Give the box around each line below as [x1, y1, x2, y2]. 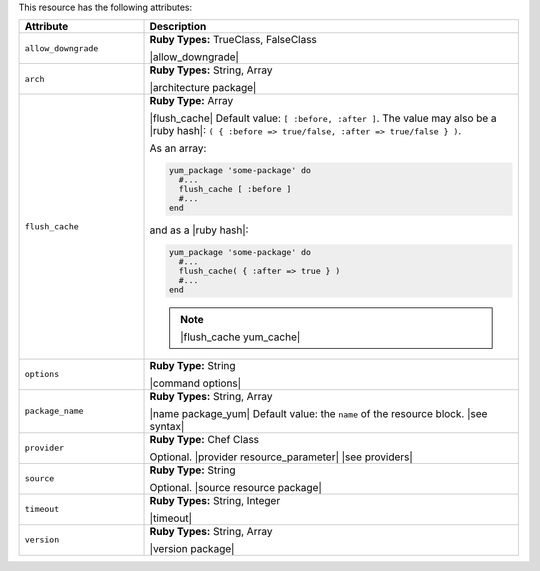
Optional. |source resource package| [149, 480, 322, 494]
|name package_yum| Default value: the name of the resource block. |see [149, 406, 488, 420]
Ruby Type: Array [149, 94, 234, 108]
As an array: [149, 141, 207, 155]
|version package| [149, 541, 235, 555]
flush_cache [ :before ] [178, 184, 292, 195]
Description [149, 20, 207, 34]
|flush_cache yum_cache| [180, 330, 301, 344]
